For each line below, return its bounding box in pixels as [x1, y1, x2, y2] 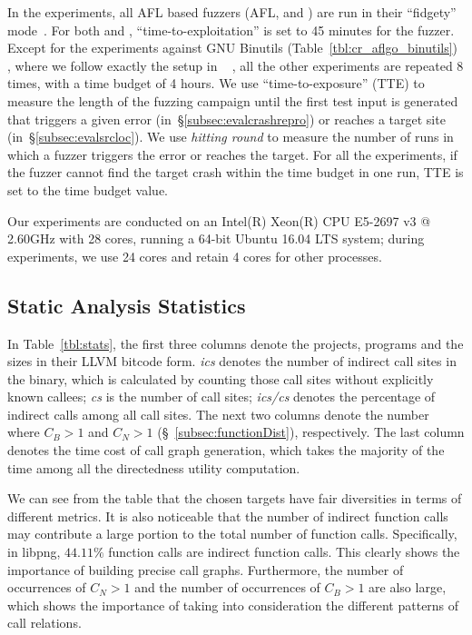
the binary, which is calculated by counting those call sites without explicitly [7, 369, 434, 388]
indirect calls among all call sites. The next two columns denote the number [7, 404, 429, 423]
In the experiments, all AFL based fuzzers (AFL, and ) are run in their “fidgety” [7, 3, 457, 21]
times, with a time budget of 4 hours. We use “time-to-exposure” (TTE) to [7, 74, 425, 93]
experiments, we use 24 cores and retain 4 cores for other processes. [7, 246, 382, 265]
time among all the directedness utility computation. [7, 458, 300, 477]
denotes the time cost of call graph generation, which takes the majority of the [7, 441, 445, 460]
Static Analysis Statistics [7, 291, 246, 319]
